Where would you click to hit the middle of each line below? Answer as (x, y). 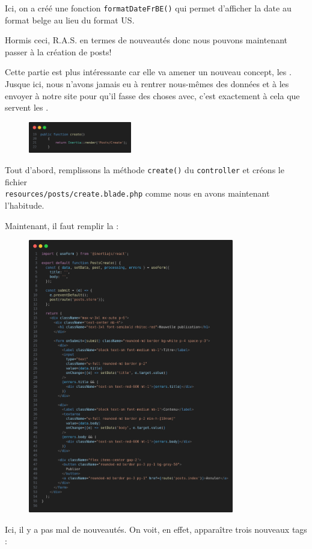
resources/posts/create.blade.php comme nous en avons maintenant (137, 193)
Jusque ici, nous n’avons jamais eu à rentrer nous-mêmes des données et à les (147, 84)
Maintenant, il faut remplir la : (62, 225)
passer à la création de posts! (58, 51)
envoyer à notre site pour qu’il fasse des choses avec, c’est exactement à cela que (152, 95)
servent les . (27, 107)
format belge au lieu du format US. (70, 20)
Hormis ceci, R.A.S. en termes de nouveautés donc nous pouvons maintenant (146, 40)
